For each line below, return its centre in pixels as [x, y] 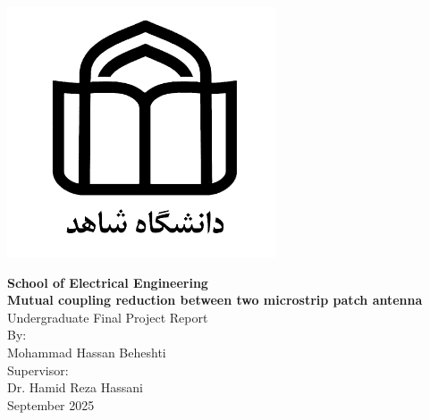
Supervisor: [38, 370]
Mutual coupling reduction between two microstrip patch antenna [215, 300]
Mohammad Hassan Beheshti [87, 352]
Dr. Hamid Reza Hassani [75, 387]
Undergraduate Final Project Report [108, 317]
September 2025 [51, 404]
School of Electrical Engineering [108, 282]
